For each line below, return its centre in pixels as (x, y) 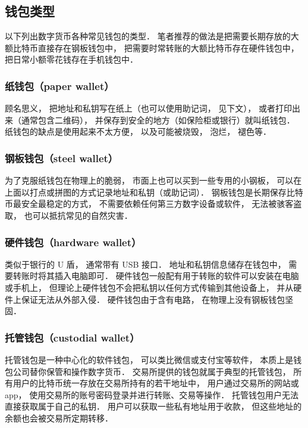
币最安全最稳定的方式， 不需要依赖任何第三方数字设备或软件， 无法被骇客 (149, 204)
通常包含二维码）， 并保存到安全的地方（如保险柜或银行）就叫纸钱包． (158, 120)
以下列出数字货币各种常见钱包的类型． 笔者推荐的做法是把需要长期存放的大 (152, 36)
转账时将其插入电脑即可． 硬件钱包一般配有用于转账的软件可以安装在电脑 (156, 276)
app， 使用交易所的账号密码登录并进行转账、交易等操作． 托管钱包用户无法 (152, 394)
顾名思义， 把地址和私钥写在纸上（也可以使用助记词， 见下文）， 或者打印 (148, 108)
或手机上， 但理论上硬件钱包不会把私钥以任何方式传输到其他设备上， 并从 (149, 287)
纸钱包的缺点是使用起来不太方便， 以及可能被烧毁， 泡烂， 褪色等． (138, 131)
